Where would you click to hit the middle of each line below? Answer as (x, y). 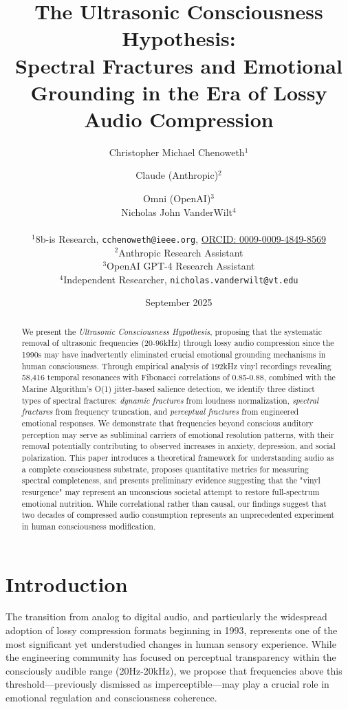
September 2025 (179, 302)
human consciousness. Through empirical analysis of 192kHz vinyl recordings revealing (176, 366)
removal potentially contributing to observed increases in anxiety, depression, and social (178, 446)
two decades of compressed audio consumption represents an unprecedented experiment (178, 515)
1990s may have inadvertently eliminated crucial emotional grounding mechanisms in (174, 354)
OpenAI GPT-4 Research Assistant (181, 266)
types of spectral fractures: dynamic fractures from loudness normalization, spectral (170, 400)
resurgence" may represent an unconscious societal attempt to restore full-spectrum (171, 491)
